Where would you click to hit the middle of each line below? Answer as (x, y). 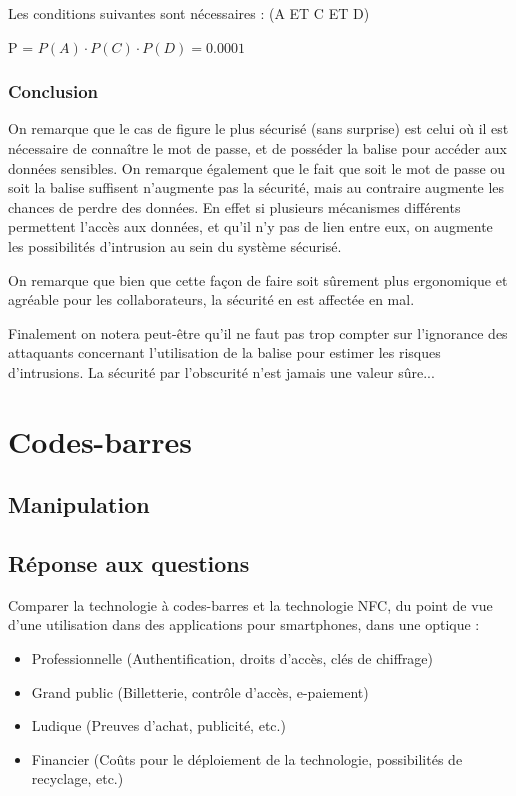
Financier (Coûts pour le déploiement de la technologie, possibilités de (247, 758)
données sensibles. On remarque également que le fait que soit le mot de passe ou (257, 167)
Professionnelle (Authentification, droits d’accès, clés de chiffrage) (232, 658)
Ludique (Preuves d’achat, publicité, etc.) (158, 725)
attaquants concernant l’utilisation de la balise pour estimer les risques (224, 352)
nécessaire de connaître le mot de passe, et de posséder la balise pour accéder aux (257, 148)
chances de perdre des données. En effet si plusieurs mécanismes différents (234, 206)
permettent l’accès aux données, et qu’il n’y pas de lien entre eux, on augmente (250, 226)
